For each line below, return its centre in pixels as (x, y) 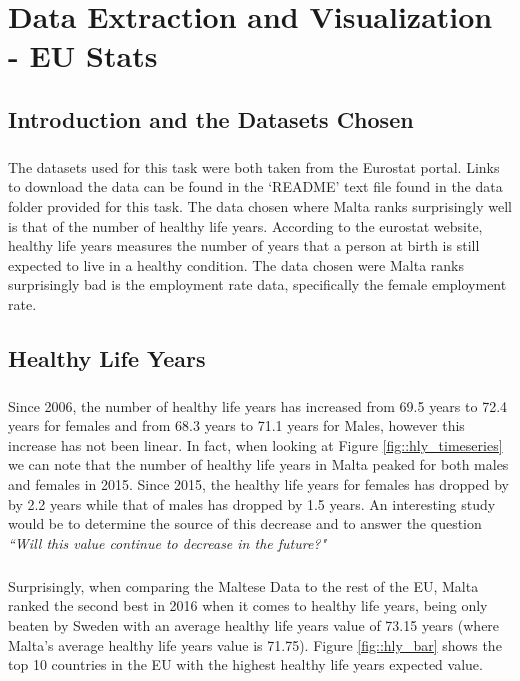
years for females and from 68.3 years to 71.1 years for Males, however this (236, 425)
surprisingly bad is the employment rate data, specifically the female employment (257, 284)
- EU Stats (83, 55)
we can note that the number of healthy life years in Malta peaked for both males (258, 464)
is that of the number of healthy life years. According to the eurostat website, (245, 225)
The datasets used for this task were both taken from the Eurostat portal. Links (254, 166)
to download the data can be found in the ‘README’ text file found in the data (255, 186)
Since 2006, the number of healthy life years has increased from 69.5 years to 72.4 (258, 405)
